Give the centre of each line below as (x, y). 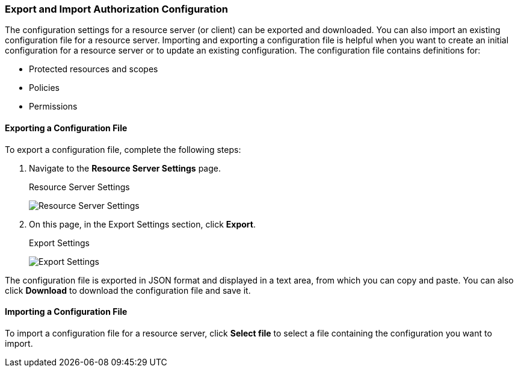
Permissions (53, 107)
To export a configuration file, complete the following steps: (123, 149)
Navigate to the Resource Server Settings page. (125, 168)
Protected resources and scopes (94, 69)
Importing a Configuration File (66, 312)
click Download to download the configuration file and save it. (128, 290)
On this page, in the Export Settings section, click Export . (142, 224)
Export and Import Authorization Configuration (116, 9)
